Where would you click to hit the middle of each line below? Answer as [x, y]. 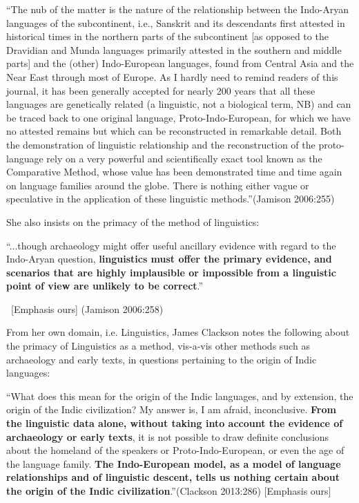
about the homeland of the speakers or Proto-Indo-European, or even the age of [175, 450]
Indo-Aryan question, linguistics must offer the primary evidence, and [169, 259]
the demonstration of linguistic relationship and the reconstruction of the [161, 144]
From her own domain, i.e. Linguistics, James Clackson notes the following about [178, 332]
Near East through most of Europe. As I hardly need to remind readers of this [172, 76]
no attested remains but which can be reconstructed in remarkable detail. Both [174, 131]
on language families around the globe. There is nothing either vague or [158, 185]
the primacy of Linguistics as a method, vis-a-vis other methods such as [158, 346]
